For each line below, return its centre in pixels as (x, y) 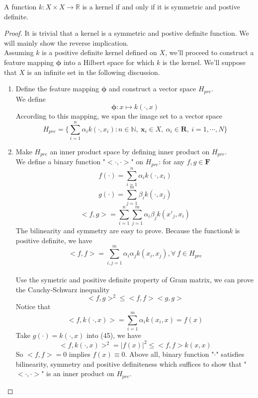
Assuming (19, 52)
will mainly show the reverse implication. (66, 42)
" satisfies (230, 354)
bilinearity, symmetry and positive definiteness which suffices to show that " (131, 364)
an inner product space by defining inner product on (130, 151)
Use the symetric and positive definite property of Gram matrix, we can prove (134, 280)
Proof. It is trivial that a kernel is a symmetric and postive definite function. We (127, 33)
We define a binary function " (61, 162)
